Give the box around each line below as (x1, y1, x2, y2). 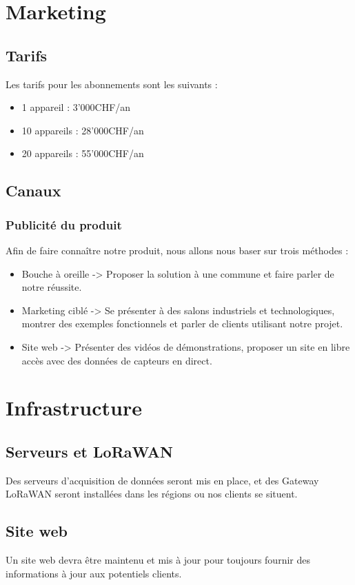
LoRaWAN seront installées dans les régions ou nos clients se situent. (6, 486, 298, 501)
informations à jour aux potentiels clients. (6, 566, 182, 580)
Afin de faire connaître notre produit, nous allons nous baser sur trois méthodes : (6, 243, 349, 257)
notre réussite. (21, 280, 82, 294)
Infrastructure (6, 393, 142, 422)
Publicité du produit (6, 216, 122, 233)
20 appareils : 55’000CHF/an (21, 146, 144, 161)
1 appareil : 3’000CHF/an (21, 100, 131, 114)
